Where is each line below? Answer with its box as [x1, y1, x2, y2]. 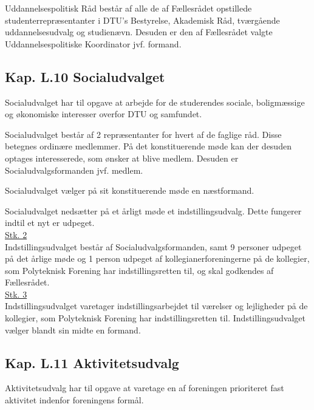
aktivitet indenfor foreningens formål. [5, 394, 144, 406]
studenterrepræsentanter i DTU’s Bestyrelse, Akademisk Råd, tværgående [5, 13, 280, 26]
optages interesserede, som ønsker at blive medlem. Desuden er [5, 151, 239, 164]
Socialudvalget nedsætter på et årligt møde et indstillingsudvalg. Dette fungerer [5, 204, 302, 217]
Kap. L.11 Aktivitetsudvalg [5, 353, 179, 372]
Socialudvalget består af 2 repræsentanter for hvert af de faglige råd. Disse [5, 128, 282, 140]
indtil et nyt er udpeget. [5, 216, 95, 229]
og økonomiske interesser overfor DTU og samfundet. [5, 108, 202, 120]
